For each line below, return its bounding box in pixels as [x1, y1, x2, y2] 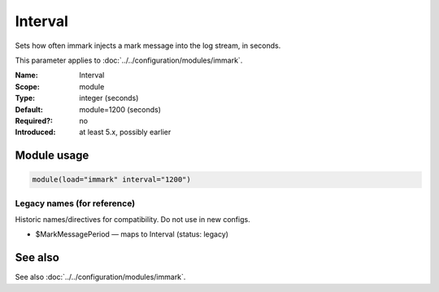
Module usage [15, 149, 89, 163]
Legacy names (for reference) [15, 198, 136, 209]
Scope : [15, 81, 40, 91]
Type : [15, 94, 36, 103]
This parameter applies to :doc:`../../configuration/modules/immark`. [15, 55, 243, 65]
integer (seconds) [79, 94, 139, 103]
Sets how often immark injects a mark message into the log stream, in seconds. [15, 41, 281, 50]
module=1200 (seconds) [79, 104, 162, 114]
